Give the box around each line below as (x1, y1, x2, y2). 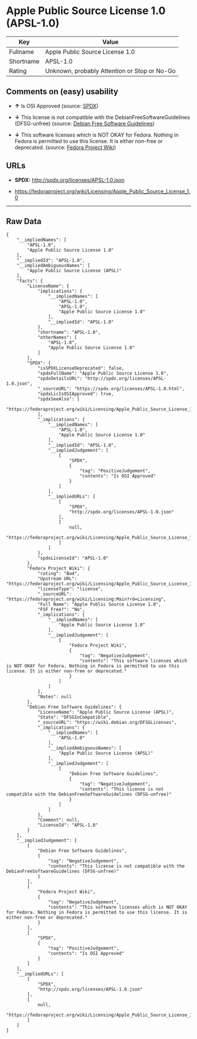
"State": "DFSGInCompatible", (37, 715, 111, 720)
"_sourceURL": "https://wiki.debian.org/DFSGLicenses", (37, 720, 177, 726)
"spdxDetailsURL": (37, 375, 83, 382)
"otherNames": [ (37, 334, 77, 341)
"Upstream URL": (37, 576, 77, 582)
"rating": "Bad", (37, 571, 80, 577)
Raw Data (6, 216, 42, 226)
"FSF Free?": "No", (37, 607, 85, 612)
